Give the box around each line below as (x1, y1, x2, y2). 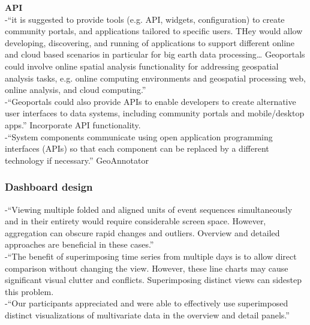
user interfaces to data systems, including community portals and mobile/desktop (5, 107, 305, 119)
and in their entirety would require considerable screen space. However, (5, 215, 266, 227)
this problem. (5, 285, 54, 297)
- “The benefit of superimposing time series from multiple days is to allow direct (5, 249, 297, 262)
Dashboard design (5, 179, 93, 194)
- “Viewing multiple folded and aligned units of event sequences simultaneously (5, 203, 293, 215)
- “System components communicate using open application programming (5, 130, 273, 143)
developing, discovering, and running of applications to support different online (5, 36, 295, 49)
